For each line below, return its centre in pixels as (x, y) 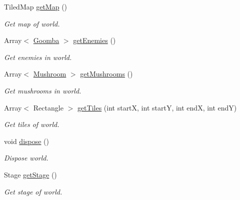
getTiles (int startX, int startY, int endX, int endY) (157, 107)
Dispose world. (26, 158)
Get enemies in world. (38, 57)
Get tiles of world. (32, 124)
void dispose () (27, 141)
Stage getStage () (30, 174)
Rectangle (48, 107)
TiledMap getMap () (36, 6)
